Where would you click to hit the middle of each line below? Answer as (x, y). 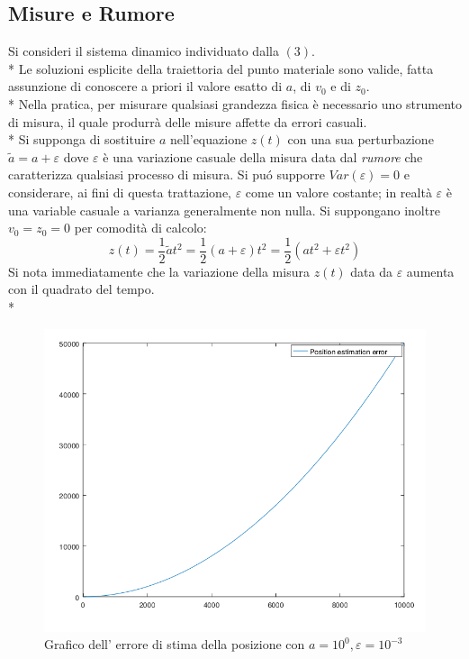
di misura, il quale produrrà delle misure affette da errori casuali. (188, 121)
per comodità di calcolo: (140, 228)
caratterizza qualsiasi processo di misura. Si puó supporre (167, 174)
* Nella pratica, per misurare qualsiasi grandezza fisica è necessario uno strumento (235, 103)
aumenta (430, 271)
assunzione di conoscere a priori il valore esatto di (145, 86)
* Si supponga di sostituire (82, 139)
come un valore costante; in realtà (338, 192)
